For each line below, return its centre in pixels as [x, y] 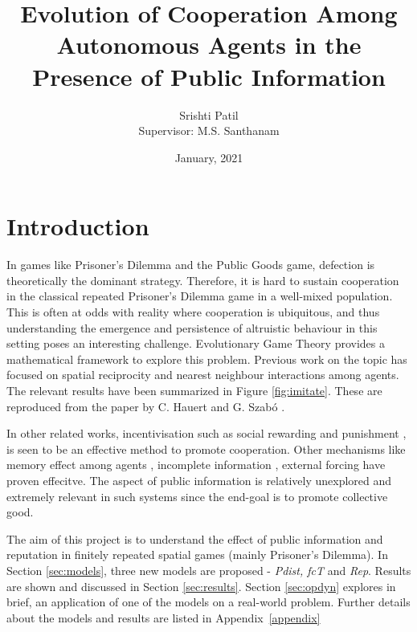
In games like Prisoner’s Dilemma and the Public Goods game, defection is [191, 265]
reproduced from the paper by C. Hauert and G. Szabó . [146, 406]
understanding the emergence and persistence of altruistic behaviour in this [192, 327]
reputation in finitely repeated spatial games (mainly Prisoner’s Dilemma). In [197, 555]
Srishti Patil [209, 114]
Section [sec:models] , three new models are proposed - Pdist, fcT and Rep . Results [209, 570]
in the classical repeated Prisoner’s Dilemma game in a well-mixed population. [200, 296]
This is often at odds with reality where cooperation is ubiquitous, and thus [193, 312]
